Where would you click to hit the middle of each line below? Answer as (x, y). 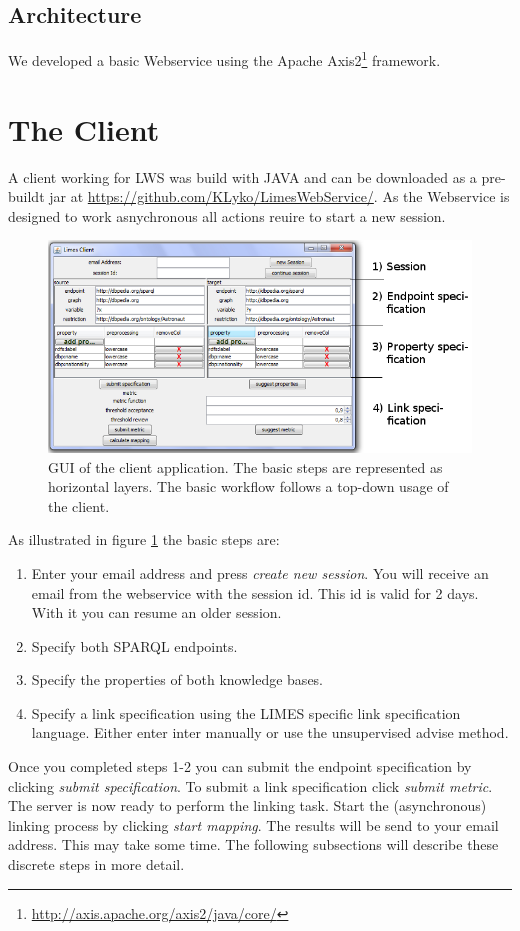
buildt (26, 196)
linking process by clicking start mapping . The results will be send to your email (253, 824)
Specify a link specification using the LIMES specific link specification (246, 712)
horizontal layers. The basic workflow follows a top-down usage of (248, 486)
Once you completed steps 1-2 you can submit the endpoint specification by (240, 766)
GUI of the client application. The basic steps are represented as (245, 466)
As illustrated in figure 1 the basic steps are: (144, 539)
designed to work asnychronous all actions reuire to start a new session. (227, 215)
